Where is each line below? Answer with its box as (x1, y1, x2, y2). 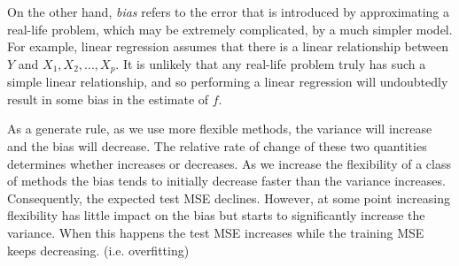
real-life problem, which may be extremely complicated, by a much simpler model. (7, 19, 453, 38)
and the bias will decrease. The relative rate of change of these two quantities (7, 137, 427, 156)
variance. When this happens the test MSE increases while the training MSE (7, 223, 424, 241)
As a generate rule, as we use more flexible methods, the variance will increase (7, 119, 432, 138)
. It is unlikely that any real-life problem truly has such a (115, 54, 426, 72)
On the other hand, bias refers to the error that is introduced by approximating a (7, 3, 449, 20)
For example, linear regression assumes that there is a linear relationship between (7, 37, 448, 56)
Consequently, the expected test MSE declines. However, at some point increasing (7, 188, 450, 207)
